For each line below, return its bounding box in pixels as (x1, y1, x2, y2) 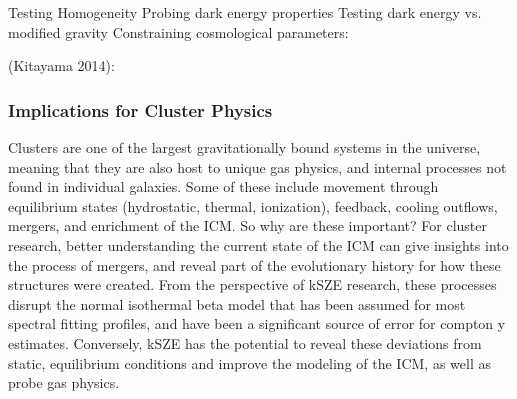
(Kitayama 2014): (8, 55, 115, 76)
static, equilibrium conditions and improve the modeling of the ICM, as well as (8, 352, 491, 373)
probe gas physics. (8, 372, 120, 393)
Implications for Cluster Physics (8, 97, 273, 122)
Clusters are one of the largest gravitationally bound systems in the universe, (8, 137, 481, 157)
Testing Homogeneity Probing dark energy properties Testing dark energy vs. (8, 2, 482, 22)
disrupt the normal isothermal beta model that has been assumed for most (8, 293, 466, 314)
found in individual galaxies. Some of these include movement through (8, 176, 439, 197)
